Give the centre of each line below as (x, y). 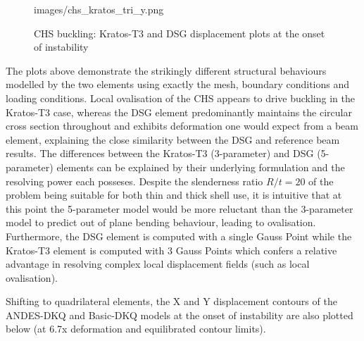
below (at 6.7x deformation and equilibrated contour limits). (136, 329)
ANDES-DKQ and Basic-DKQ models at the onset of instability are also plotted (180, 315)
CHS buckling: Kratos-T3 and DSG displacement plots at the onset (180, 33)
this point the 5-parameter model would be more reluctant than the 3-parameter (180, 208)
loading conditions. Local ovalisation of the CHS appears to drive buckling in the (180, 98)
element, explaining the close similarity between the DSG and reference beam (173, 139)
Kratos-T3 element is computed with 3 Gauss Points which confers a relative (171, 250)
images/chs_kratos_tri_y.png (99, 9)
